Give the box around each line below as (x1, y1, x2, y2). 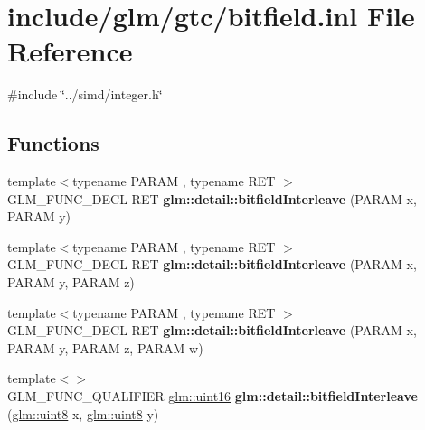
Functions (7, 129, 99, 157)
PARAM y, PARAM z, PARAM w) (7, 338, 203, 357)
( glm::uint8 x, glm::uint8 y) (7, 404, 159, 423)
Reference (7, 33, 133, 70)
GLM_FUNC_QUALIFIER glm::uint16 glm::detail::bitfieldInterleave (7, 387, 418, 406)
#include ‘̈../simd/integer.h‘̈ (7, 85, 163, 104)
